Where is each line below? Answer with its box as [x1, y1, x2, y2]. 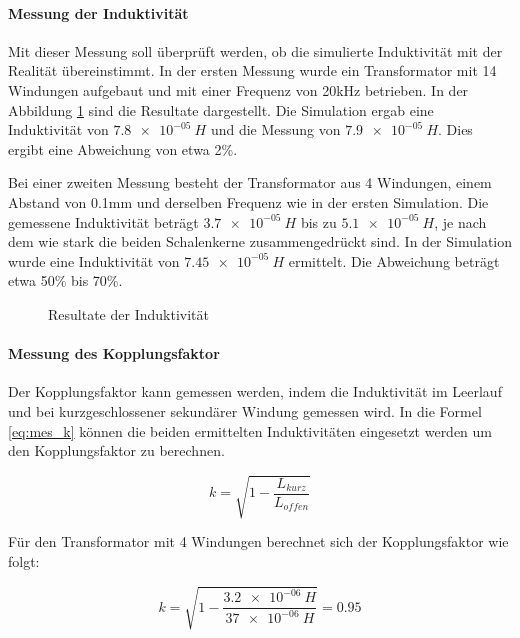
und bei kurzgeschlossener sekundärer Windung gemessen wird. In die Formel [8, 400, 482, 421]
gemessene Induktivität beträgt [8, 211, 199, 232]
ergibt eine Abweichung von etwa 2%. [8, 138, 238, 159]
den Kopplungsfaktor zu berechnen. [8, 440, 225, 461]
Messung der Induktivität [8, 2, 189, 23]
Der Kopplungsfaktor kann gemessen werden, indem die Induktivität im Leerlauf [8, 381, 502, 402]
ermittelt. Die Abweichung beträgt [288, 250, 500, 271]
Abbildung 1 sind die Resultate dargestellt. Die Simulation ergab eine [8, 99, 434, 120]
